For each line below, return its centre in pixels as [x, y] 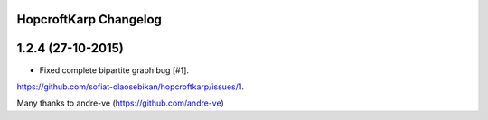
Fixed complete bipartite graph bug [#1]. [114, 70]
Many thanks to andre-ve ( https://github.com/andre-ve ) [121, 103]
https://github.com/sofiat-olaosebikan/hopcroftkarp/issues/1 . [130, 87]
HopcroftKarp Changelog [89, 19]
